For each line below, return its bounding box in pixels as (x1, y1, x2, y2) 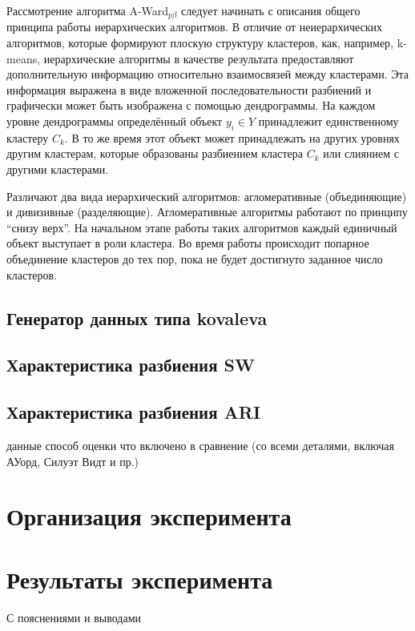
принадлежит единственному (258, 113, 399, 130)
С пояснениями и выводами (6, 609, 141, 625)
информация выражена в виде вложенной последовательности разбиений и (6, 81, 372, 98)
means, (6, 50, 41, 66)
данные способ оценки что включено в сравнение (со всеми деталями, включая (6, 436, 394, 453)
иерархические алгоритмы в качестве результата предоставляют (43, 50, 354, 66)
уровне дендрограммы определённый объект (6, 113, 223, 130)
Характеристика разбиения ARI (6, 400, 261, 424)
